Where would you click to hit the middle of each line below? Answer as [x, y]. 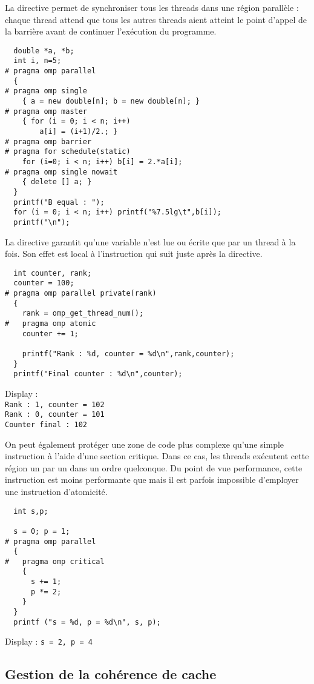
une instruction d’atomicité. [56, 491]
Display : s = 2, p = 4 [49, 641]
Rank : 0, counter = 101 [55, 415]
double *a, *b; [44, 51]
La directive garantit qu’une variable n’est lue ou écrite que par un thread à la [150, 241]
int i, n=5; [38, 61]
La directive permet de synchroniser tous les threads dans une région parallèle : [152, 7]
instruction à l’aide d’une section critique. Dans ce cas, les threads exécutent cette [157, 456]
